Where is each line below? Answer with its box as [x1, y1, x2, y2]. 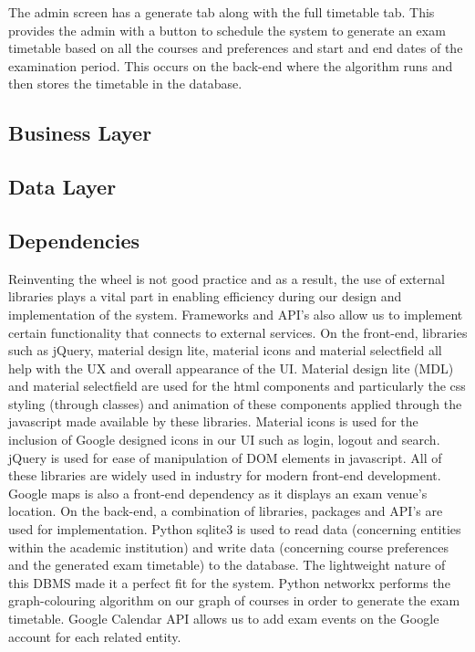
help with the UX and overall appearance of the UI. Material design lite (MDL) [8, 358, 454, 377]
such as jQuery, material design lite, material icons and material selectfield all [8, 341, 442, 360]
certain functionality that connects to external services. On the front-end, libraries [8, 322, 468, 342]
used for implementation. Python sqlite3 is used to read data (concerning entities [8, 520, 461, 539]
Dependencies [8, 226, 140, 254]
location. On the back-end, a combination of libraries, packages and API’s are [8, 501, 443, 521]
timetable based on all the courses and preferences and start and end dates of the [8, 38, 463, 58]
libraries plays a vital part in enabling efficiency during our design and [8, 287, 402, 306]
